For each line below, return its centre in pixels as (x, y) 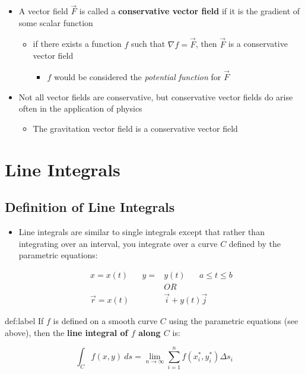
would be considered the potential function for (137, 77)
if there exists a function (77, 44)
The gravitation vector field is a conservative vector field (135, 128)
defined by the (255, 243)
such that (148, 44)
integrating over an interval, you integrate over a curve (118, 243)
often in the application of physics (80, 108)
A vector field (43, 11)
